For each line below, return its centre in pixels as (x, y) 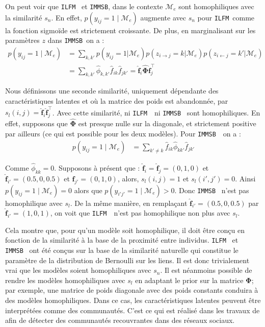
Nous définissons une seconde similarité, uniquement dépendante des (112, 91)
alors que (88, 190)
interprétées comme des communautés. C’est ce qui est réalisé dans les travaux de (132, 310)
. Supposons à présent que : (97, 167)
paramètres (22, 40)
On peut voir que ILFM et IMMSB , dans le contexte (84, 6)
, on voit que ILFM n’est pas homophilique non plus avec (140, 213)
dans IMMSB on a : (76, 40)
